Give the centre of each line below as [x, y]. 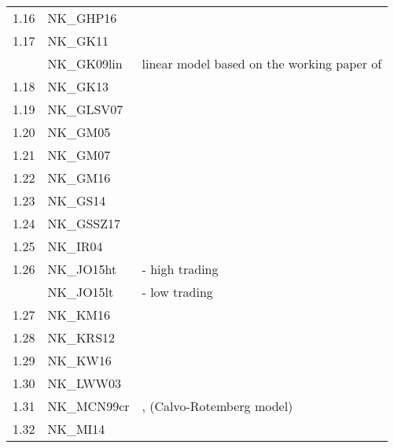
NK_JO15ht [82, 269]
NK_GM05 [79, 132]
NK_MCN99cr [88, 406]
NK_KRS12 [81, 337]
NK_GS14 [77, 200]
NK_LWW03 [85, 383]
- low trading [177, 292]
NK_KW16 [79, 360]
